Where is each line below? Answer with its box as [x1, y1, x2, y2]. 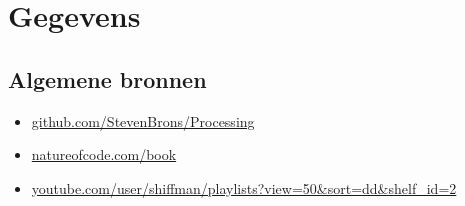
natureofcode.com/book [31, 144, 177, 165]
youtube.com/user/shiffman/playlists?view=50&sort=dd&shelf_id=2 [31, 177, 457, 198]
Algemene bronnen [8, 63, 207, 94]
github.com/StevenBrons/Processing [31, 110, 255, 131]
